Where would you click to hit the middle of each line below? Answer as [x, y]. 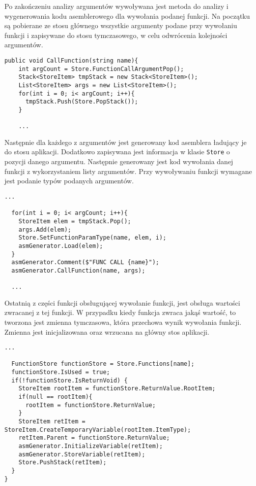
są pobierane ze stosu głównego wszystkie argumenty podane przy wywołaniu [121, 25]
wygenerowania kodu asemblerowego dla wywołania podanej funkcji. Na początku [127, 16]
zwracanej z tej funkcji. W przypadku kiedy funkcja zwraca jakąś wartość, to [120, 312]
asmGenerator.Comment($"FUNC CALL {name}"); [85, 262]
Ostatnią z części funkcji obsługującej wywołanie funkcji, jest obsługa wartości [122, 302]
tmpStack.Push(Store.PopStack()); [82, 102]
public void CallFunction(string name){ [71, 60]
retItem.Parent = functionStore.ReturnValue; [94, 438]
